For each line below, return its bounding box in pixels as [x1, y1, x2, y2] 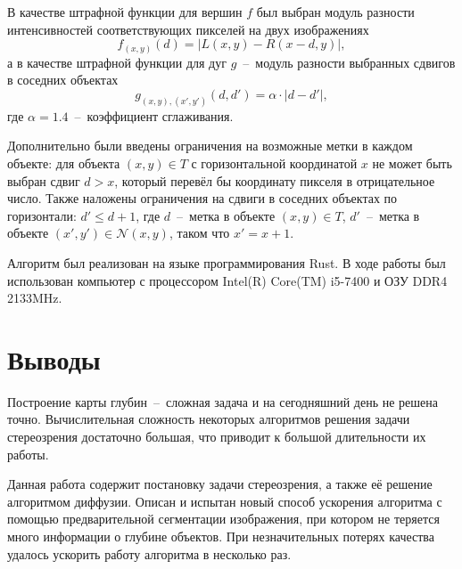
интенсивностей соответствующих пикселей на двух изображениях [7, 20, 369, 38]
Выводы [7, 340, 101, 377]
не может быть [372, 153, 452, 172]
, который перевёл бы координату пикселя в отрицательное [114, 171, 435, 190]
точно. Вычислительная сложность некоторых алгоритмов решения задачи [7, 410, 410, 428]
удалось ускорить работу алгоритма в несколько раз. [7, 544, 292, 563]
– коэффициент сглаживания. [74, 106, 234, 125]
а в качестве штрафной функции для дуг [7, 53, 227, 71]
